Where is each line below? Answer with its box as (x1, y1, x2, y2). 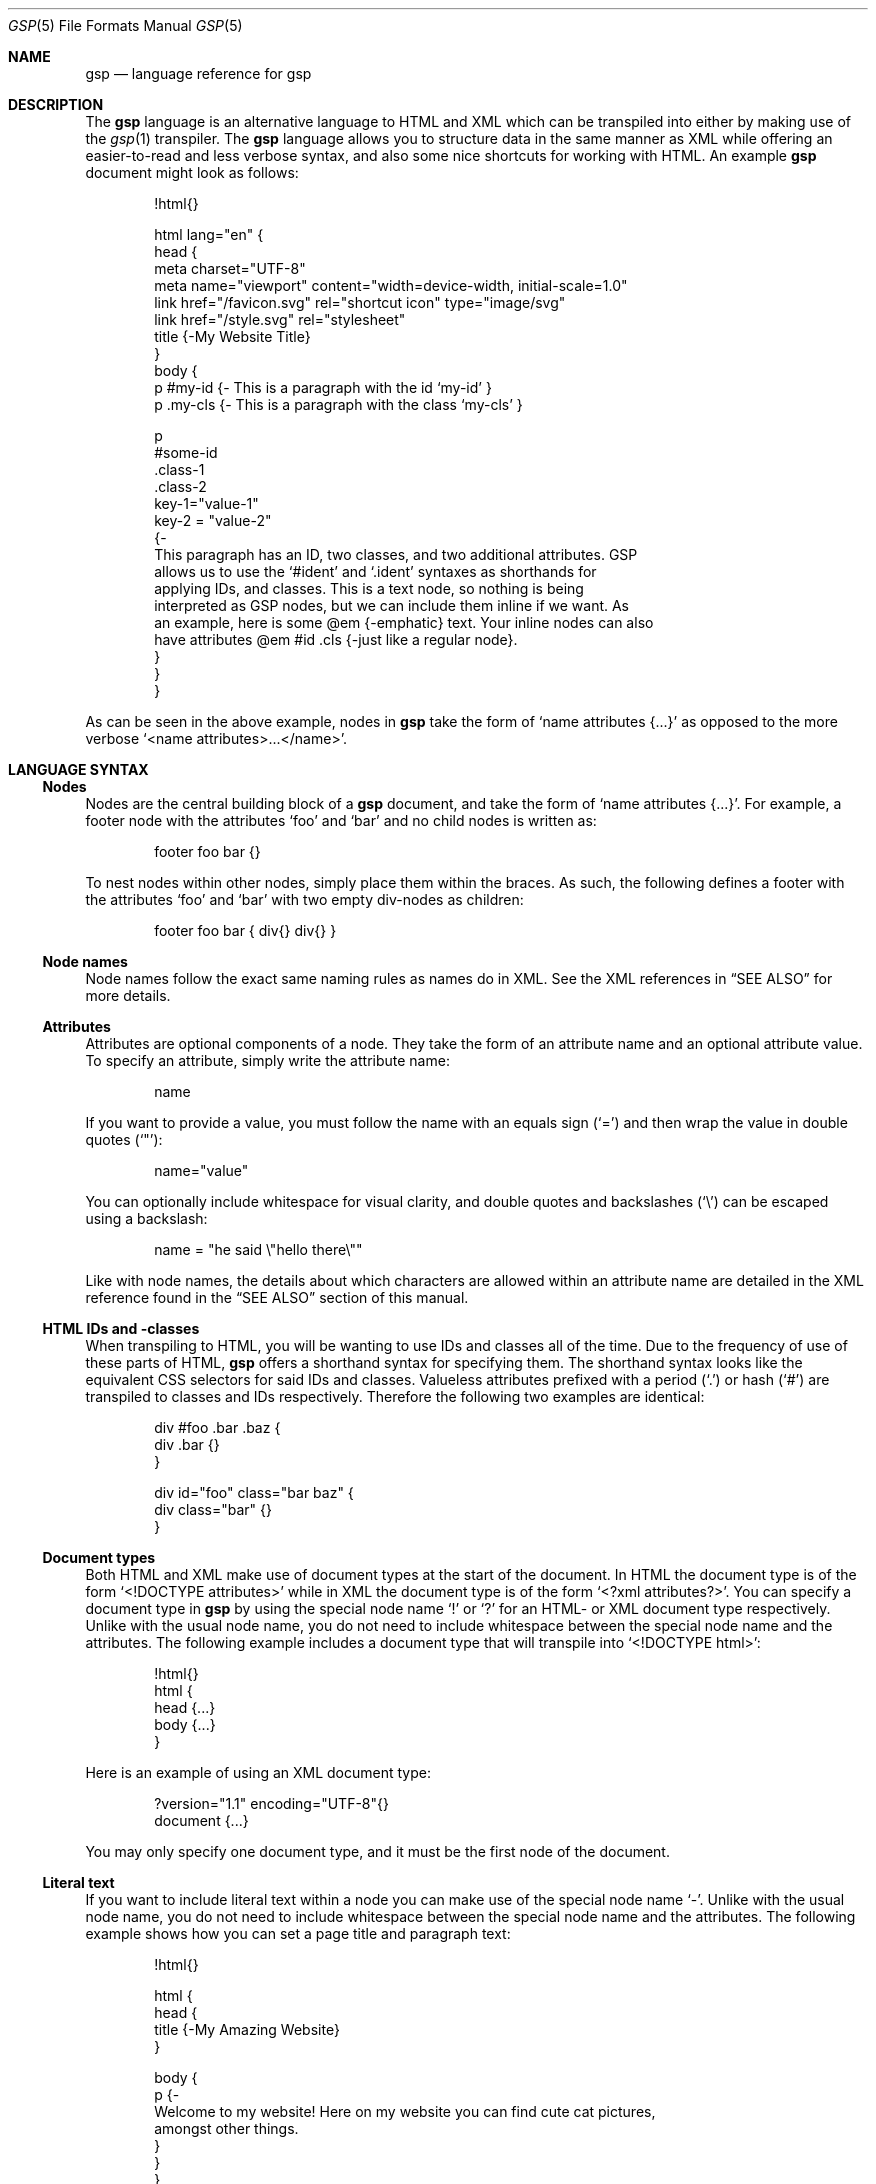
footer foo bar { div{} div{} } (154, 922, 337, 939)
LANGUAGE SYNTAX (8, 761, 149, 778)
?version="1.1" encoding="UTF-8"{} (154, 1795, 389, 1812)
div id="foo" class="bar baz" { (154, 1484, 354, 1501)
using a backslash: (85, 1210, 208, 1227)
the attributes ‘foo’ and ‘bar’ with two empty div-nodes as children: (85, 891, 524, 908)
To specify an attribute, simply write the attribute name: (85, 1052, 450, 1069)
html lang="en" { (154, 226, 264, 243)
